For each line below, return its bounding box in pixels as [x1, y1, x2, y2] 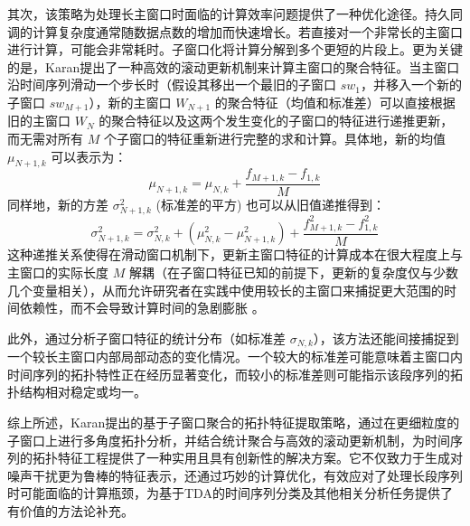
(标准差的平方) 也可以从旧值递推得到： [155, 194, 386, 213]
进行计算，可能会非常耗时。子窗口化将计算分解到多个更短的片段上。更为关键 [7, 40, 463, 59]
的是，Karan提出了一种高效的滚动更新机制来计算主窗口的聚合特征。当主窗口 [7, 57, 460, 76]
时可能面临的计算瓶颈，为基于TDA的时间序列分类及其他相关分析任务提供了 [7, 484, 453, 503]
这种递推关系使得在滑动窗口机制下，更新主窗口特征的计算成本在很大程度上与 [7, 245, 463, 264]
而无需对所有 [7, 129, 83, 148]
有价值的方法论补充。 [7, 502, 134, 521]
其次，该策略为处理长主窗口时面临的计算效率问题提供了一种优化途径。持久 [7, 5, 450, 23]
